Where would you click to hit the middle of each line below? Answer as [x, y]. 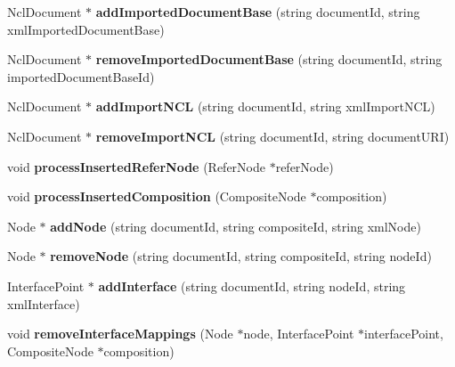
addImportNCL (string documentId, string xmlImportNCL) [265, 106]
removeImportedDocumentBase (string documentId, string [269, 59]
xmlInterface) [44, 303]
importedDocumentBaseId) [81, 76]
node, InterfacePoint [299, 334]
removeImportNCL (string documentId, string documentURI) [272, 136]
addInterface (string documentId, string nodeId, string [252, 285]
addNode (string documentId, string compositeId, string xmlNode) [236, 226]
